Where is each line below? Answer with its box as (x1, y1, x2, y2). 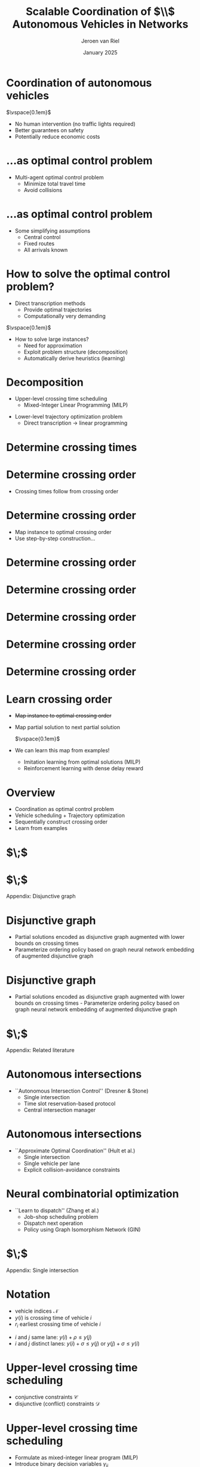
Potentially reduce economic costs (14, 133, 100, 140)
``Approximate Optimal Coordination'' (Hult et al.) (14, 1147, 136, 1154)
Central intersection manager (23, 1106, 96, 1114)
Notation (6, 1288, 51, 1301)
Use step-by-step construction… (14, 535, 96, 542)
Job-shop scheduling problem (23, 1213, 99, 1221)
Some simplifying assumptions (14, 227, 91, 234)
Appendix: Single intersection (6, 1267, 79, 1274)
